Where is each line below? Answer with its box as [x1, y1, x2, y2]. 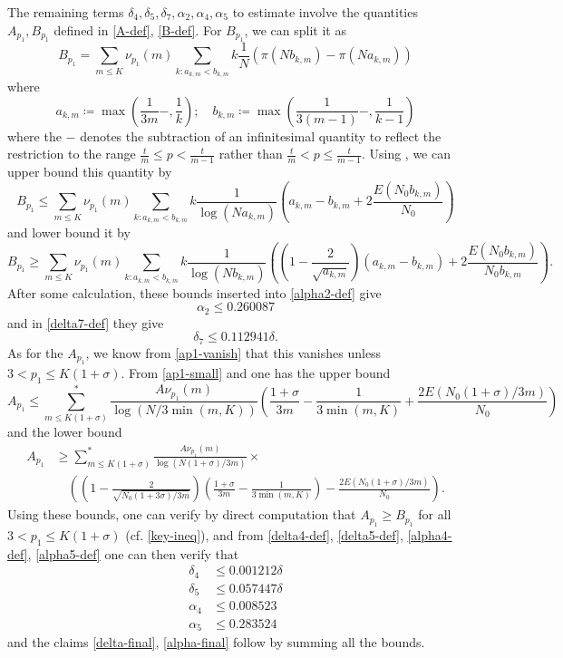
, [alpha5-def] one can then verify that [27, 544, 239, 563]
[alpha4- [407, 525, 452, 544]
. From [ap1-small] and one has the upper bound [121, 363, 391, 382]
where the [7, 126, 62, 145]
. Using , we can [361, 144, 451, 163]
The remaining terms [7, 3, 124, 21]
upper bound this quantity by [7, 162, 172, 181]
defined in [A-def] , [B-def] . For [53, 20, 222, 39]
